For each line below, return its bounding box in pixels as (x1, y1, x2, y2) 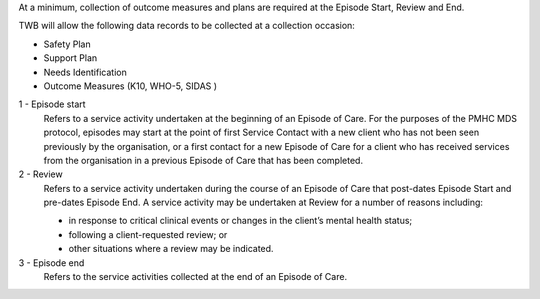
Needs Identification (43, 66, 127, 78)
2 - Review (18, 168, 64, 180)
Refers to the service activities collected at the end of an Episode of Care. (43, 271, 348, 283)
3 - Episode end (18, 256, 85, 269)
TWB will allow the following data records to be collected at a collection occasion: (18, 20, 355, 32)
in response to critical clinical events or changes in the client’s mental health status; (68, 215, 413, 227)
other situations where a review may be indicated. (68, 243, 274, 255)
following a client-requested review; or (68, 228, 228, 240)
